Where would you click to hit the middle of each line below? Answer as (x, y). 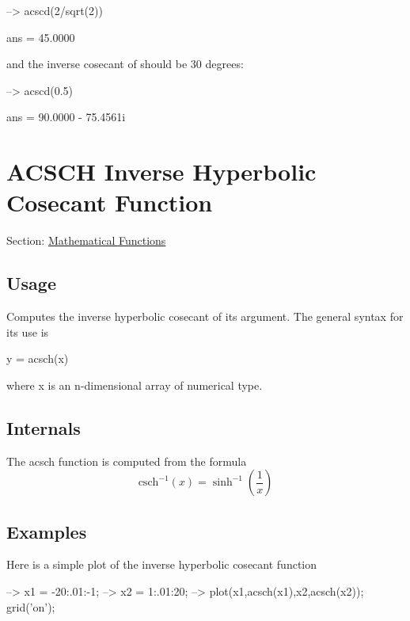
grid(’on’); (31, 606)
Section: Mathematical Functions (86, 240)
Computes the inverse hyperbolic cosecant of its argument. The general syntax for (205, 316)
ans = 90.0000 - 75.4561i (66, 117)
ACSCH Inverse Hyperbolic (161, 171)
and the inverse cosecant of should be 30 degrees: (125, 64)
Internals (44, 427)
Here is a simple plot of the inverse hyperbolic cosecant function (162, 564)
